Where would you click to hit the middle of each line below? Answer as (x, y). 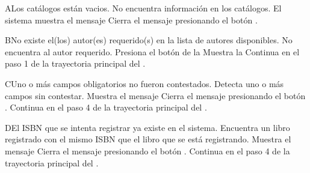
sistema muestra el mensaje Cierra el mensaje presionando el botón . (131, 20)
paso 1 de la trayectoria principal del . (75, 63)
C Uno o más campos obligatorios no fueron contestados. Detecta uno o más (144, 83)
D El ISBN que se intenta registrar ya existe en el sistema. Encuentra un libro (147, 127)
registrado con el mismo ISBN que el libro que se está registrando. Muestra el (148, 139)
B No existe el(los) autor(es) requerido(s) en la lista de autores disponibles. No (149, 40)
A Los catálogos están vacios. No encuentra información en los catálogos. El (143, 8)
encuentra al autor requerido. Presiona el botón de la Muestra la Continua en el (152, 51)
